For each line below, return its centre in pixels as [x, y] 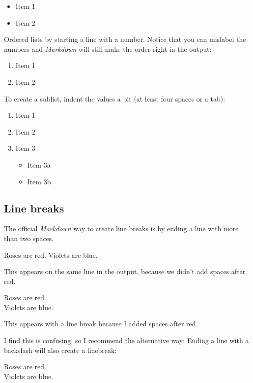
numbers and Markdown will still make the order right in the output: [108, 49]
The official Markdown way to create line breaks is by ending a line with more [121, 228]
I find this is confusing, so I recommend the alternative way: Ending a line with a [126, 340]
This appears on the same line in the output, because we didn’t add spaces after [125, 271]
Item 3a [39, 164]
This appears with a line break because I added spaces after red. [101, 324]
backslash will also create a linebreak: [60, 350]
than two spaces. [29, 238]
